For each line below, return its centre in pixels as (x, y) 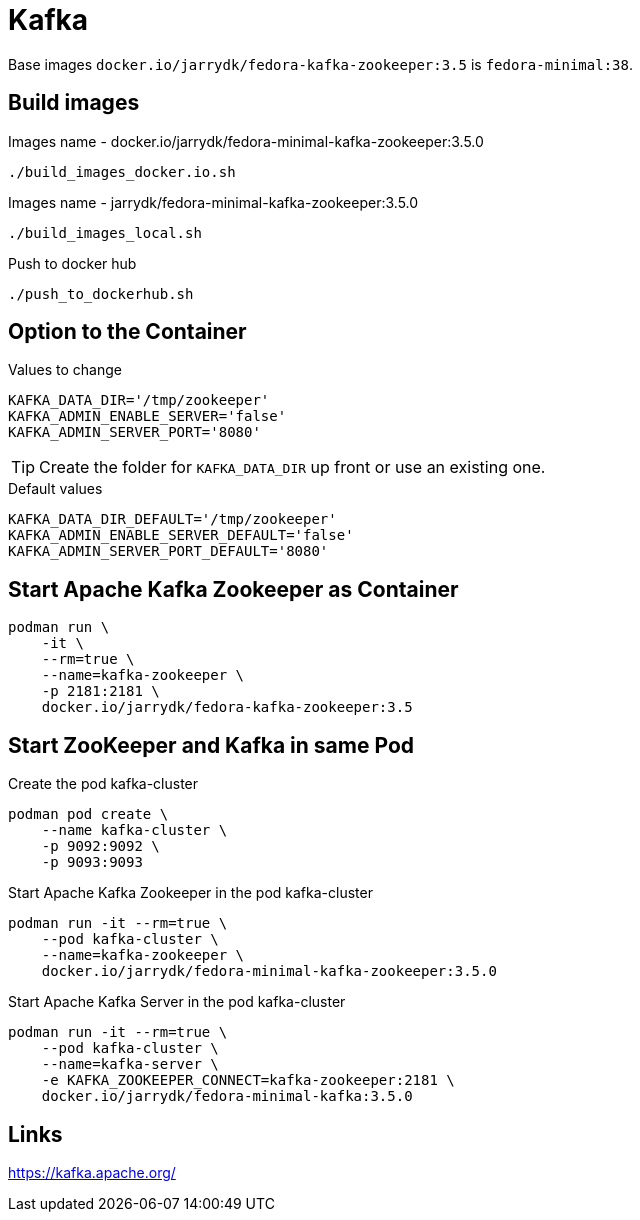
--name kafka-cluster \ (134, 830)
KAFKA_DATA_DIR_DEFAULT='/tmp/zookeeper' (172, 519)
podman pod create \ (88, 814)
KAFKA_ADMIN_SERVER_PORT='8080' (134, 432)
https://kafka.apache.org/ (92, 1172)
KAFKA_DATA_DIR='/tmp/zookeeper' (139, 400)
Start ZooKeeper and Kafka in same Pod (211, 745)
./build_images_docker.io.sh (122, 171)
